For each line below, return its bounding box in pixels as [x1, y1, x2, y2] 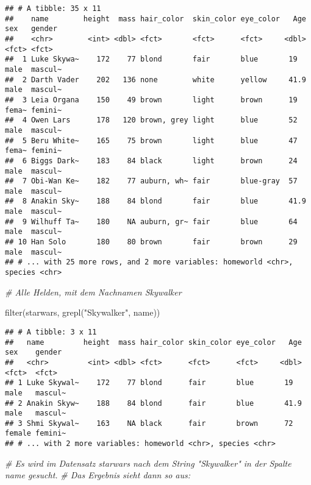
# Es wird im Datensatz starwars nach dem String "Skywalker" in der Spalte [5, 456, 291, 469]
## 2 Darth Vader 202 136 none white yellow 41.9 [5, 75, 306, 84]
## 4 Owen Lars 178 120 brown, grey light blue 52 [5, 116, 298, 125]
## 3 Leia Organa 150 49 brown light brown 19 [5, 95, 298, 104]
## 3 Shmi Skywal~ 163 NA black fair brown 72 [5, 419, 293, 428]
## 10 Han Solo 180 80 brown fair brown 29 [5, 238, 298, 247]
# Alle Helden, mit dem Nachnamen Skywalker [5, 285, 182, 298]
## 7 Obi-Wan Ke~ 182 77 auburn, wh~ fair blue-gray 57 [5, 177, 298, 186]
